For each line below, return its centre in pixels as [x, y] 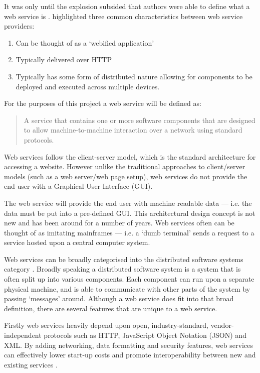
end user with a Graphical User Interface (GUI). [78, 186]
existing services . [31, 364]
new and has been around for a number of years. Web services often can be [119, 223]
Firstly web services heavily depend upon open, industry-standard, [106, 325]
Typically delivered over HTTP [64, 59]
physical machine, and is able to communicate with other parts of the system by [127, 288]
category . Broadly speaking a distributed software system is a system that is [122, 269]
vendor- [222, 325]
